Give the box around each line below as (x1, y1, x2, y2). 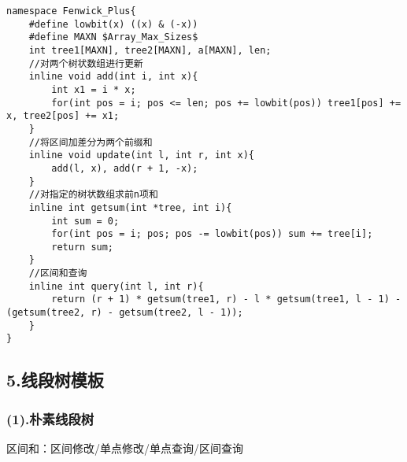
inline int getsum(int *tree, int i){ (28, 201, 232, 213)
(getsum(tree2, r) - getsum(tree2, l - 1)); (6, 307, 243, 319)
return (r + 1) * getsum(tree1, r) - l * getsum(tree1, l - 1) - (51, 294, 401, 305)
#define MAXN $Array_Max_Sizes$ (28, 31, 198, 43)
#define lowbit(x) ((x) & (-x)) (28, 18, 198, 30)
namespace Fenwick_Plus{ (6, 6, 136, 17)
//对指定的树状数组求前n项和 (28, 189, 158, 201)
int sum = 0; (51, 215, 120, 227)
